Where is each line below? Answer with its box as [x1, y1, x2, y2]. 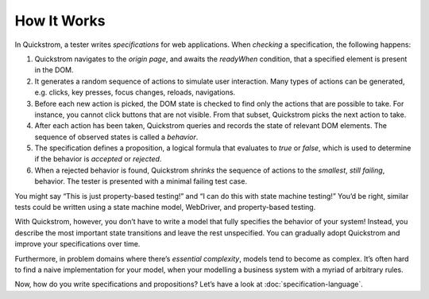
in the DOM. [34, 65, 75, 75]
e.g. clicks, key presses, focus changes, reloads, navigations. [34, 87, 236, 97]
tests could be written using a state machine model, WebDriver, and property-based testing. [14, 203, 316, 212]
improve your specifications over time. [14, 239, 141, 249]
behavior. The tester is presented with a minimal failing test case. [34, 177, 248, 186]
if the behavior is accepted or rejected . [34, 154, 162, 164]
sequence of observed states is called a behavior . [34, 132, 199, 142]
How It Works [14, 12, 106, 29]
